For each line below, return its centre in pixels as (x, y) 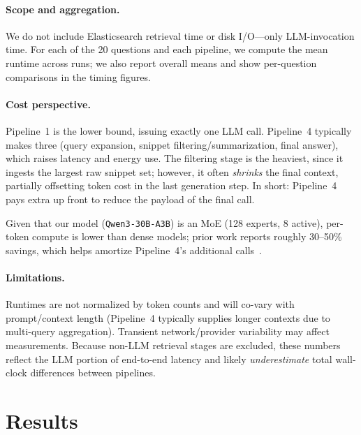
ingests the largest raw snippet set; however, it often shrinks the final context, (172, 171)
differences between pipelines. (93, 373)
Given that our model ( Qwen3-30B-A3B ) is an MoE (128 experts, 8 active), (164, 222)
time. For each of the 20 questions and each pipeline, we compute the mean (167, 49)
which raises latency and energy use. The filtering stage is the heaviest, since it (175, 158)
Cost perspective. (48, 104)
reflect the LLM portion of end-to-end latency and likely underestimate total (169, 359)
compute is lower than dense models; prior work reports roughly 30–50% (187, 236)
